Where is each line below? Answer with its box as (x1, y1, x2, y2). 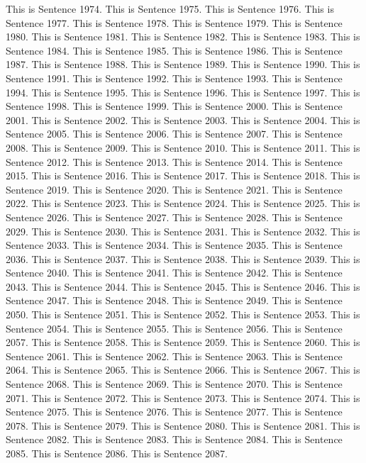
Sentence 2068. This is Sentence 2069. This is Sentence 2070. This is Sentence (6, 376, 343, 391)
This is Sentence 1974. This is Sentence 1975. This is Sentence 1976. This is (6, 1, 334, 16)
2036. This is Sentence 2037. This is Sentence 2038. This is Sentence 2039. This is (6, 251, 360, 266)
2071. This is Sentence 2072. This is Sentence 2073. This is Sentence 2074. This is (6, 390, 360, 405)
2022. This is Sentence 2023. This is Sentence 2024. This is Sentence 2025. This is (6, 196, 360, 211)
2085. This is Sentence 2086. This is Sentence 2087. (6, 446, 228, 460)
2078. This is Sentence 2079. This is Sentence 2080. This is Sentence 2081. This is (6, 418, 360, 433)
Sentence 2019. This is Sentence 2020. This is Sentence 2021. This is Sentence (6, 182, 343, 196)
